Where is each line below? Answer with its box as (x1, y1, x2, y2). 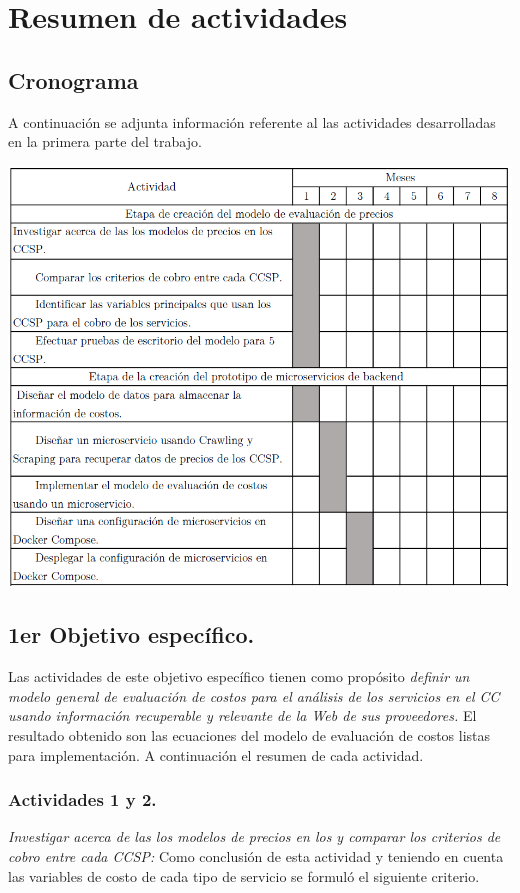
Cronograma (8, 64, 139, 95)
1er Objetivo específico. (8, 619, 255, 650)
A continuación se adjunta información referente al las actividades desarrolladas (8, 111, 496, 132)
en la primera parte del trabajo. (8, 131, 202, 152)
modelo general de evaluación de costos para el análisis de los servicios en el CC (8, 685, 500, 706)
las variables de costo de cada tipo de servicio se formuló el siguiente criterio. (8, 865, 480, 886)
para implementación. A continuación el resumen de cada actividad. (8, 744, 424, 765)
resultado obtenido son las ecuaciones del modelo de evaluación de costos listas (8, 724, 491, 745)
